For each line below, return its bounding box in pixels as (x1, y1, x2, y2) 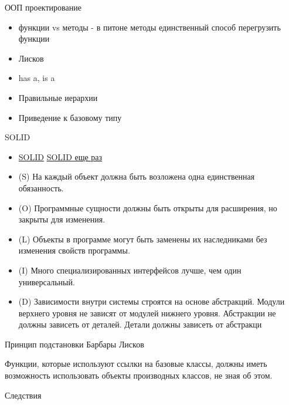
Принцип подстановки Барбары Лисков (5, 338, 144, 350)
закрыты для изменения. (18, 213, 106, 225)
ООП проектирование (5, 1, 81, 13)
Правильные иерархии (18, 91, 98, 103)
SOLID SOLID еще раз (18, 150, 103, 163)
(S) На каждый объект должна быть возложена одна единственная (18, 170, 255, 183)
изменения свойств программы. (18, 244, 130, 256)
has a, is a (18, 72, 55, 84)
